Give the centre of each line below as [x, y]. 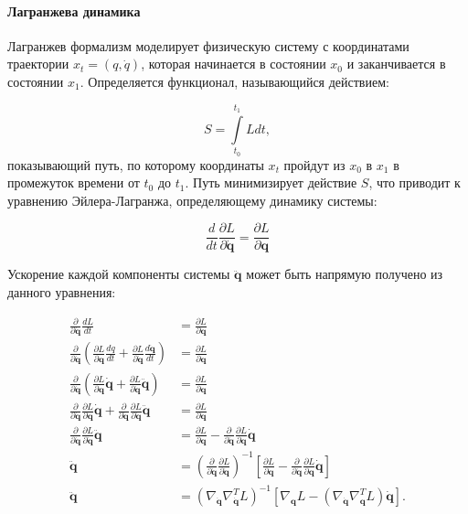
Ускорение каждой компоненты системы [119, 274]
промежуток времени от [74, 182]
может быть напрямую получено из [345, 274]
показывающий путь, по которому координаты [136, 164]
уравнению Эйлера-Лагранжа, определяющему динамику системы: [192, 200]
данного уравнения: [62, 292]
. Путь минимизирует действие [271, 182]
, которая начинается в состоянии [234, 64]
